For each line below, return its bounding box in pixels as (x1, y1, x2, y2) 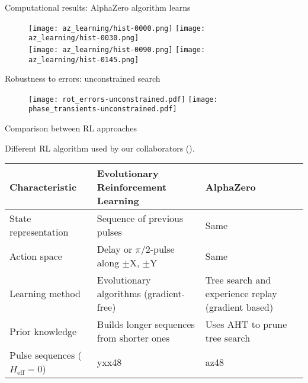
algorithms (97, 287, 141, 301)
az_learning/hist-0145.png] (28, 55, 139, 64)
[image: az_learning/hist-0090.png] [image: (28, 45, 206, 54)
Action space (9, 249, 62, 263)
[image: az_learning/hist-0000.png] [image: (28, 24, 206, 33)
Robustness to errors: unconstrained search (5, 72, 161, 85)
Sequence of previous (97, 211, 184, 226)
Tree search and (205, 273, 271, 287)
